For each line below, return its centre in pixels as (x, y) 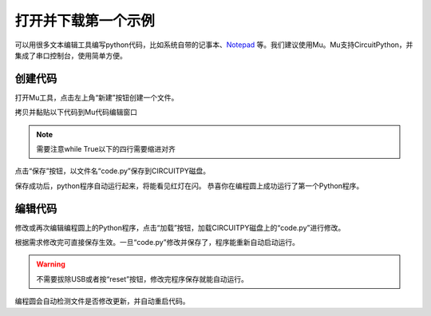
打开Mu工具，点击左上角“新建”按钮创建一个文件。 (97, 97)
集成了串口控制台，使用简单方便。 (71, 55)
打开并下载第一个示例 (85, 21)
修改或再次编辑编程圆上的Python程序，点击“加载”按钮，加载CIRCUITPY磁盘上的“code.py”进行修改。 (180, 227)
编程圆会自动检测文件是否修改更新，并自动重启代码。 (102, 301)
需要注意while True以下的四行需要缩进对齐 (106, 149)
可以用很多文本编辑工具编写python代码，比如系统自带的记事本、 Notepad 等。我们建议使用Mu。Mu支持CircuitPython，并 (214, 45)
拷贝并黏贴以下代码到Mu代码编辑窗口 (76, 113)
